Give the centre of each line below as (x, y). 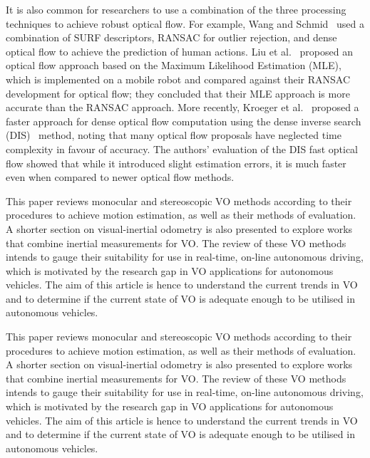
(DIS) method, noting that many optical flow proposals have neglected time (174, 135)
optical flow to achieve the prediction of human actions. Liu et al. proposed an (179, 51)
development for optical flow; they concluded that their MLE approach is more (178, 93)
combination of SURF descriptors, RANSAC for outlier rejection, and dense (171, 37)
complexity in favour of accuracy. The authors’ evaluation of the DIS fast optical (182, 149)
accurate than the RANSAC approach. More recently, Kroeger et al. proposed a (183, 107)
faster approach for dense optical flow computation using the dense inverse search (184, 121)
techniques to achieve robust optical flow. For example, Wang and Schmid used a (185, 23)
